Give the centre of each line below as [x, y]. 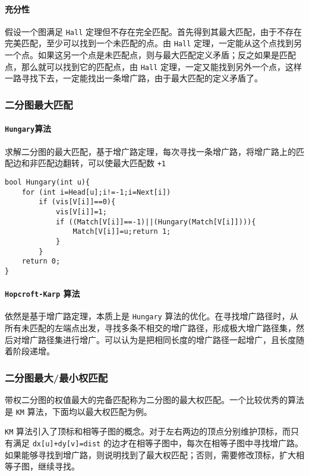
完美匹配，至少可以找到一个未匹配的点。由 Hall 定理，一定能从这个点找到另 [153, 43]
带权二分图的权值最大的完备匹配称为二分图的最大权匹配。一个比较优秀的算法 [154, 399]
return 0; [41, 261]
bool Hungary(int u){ [48, 182]
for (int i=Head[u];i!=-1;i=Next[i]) [96, 192]
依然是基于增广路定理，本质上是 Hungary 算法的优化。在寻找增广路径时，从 [152, 316]
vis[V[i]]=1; [81, 212]
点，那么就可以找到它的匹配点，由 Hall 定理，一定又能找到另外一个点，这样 [153, 66]
